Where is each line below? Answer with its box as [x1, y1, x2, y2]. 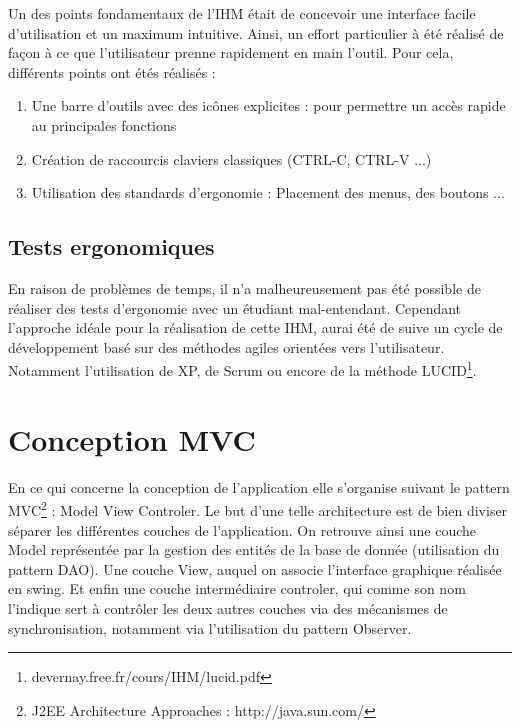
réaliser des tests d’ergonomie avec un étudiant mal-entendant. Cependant [8, 297, 462, 318]
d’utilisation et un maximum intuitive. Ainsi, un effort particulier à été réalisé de [8, 22, 504, 43]
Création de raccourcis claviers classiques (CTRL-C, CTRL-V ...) [31, 148, 432, 169]
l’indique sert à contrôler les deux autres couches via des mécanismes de [8, 597, 448, 618]
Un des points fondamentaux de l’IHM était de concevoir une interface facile [8, 3, 476, 23]
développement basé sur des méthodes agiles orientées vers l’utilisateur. [8, 336, 445, 357]
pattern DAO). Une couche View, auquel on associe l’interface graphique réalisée [8, 558, 502, 579]
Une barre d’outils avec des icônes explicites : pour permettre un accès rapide [31, 95, 506, 116]
